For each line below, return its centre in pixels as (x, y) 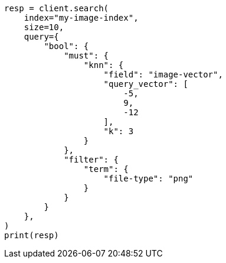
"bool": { (66, 46)
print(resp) (32, 235)
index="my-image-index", (81, 18)
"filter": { (91, 160)
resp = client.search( (57, 8)
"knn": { (104, 65)
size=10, (44, 27)
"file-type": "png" (148, 178)
